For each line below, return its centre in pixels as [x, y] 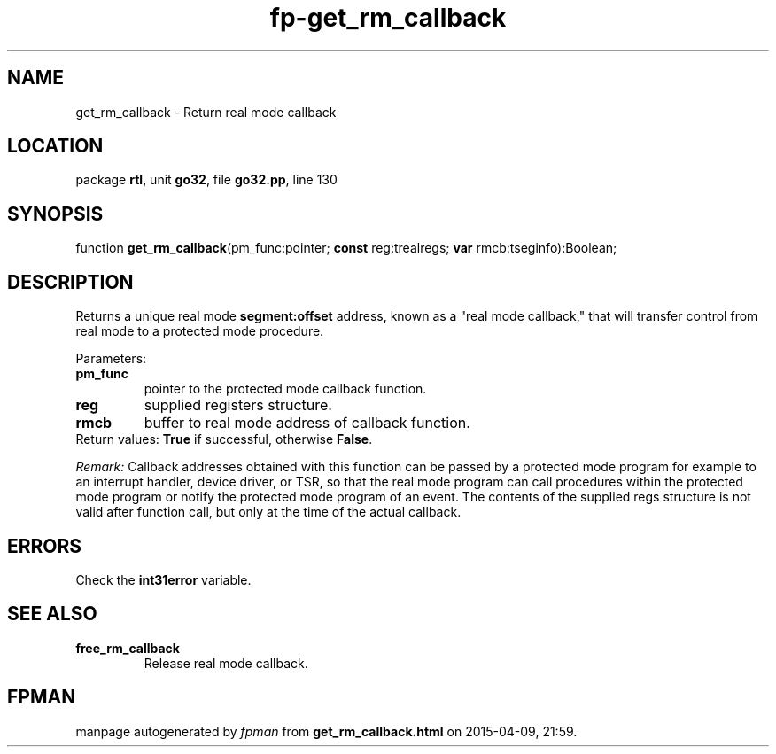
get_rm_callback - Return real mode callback [206, 112]
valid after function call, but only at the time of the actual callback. [268, 512]
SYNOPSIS [55, 214]
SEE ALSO [52, 614]
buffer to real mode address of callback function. [307, 423]
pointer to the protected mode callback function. [285, 389]
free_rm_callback [128, 648]
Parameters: [111, 359]
